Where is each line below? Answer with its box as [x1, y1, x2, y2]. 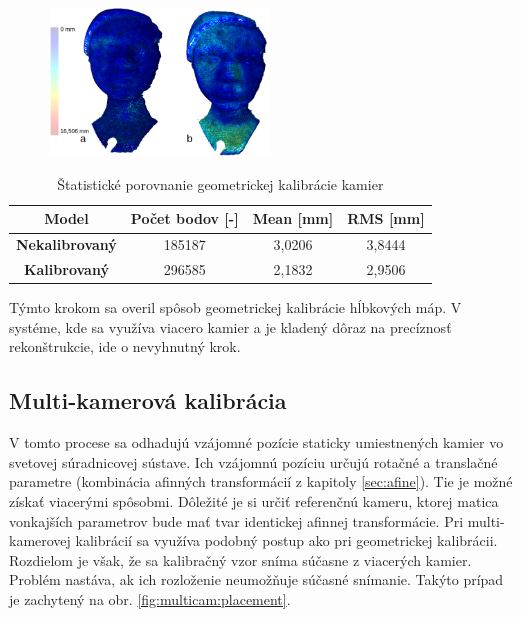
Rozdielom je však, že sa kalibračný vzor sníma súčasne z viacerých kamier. [9, 549, 472, 570]
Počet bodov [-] [130, 208, 239, 229]
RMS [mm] [347, 208, 425, 229]
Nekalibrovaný [16, 234, 117, 255]
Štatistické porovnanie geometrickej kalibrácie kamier [57, 173, 384, 194]
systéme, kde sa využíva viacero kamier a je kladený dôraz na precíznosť [9, 316, 452, 337]
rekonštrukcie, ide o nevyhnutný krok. [9, 336, 241, 357]
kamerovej [9, 530, 71, 551]
